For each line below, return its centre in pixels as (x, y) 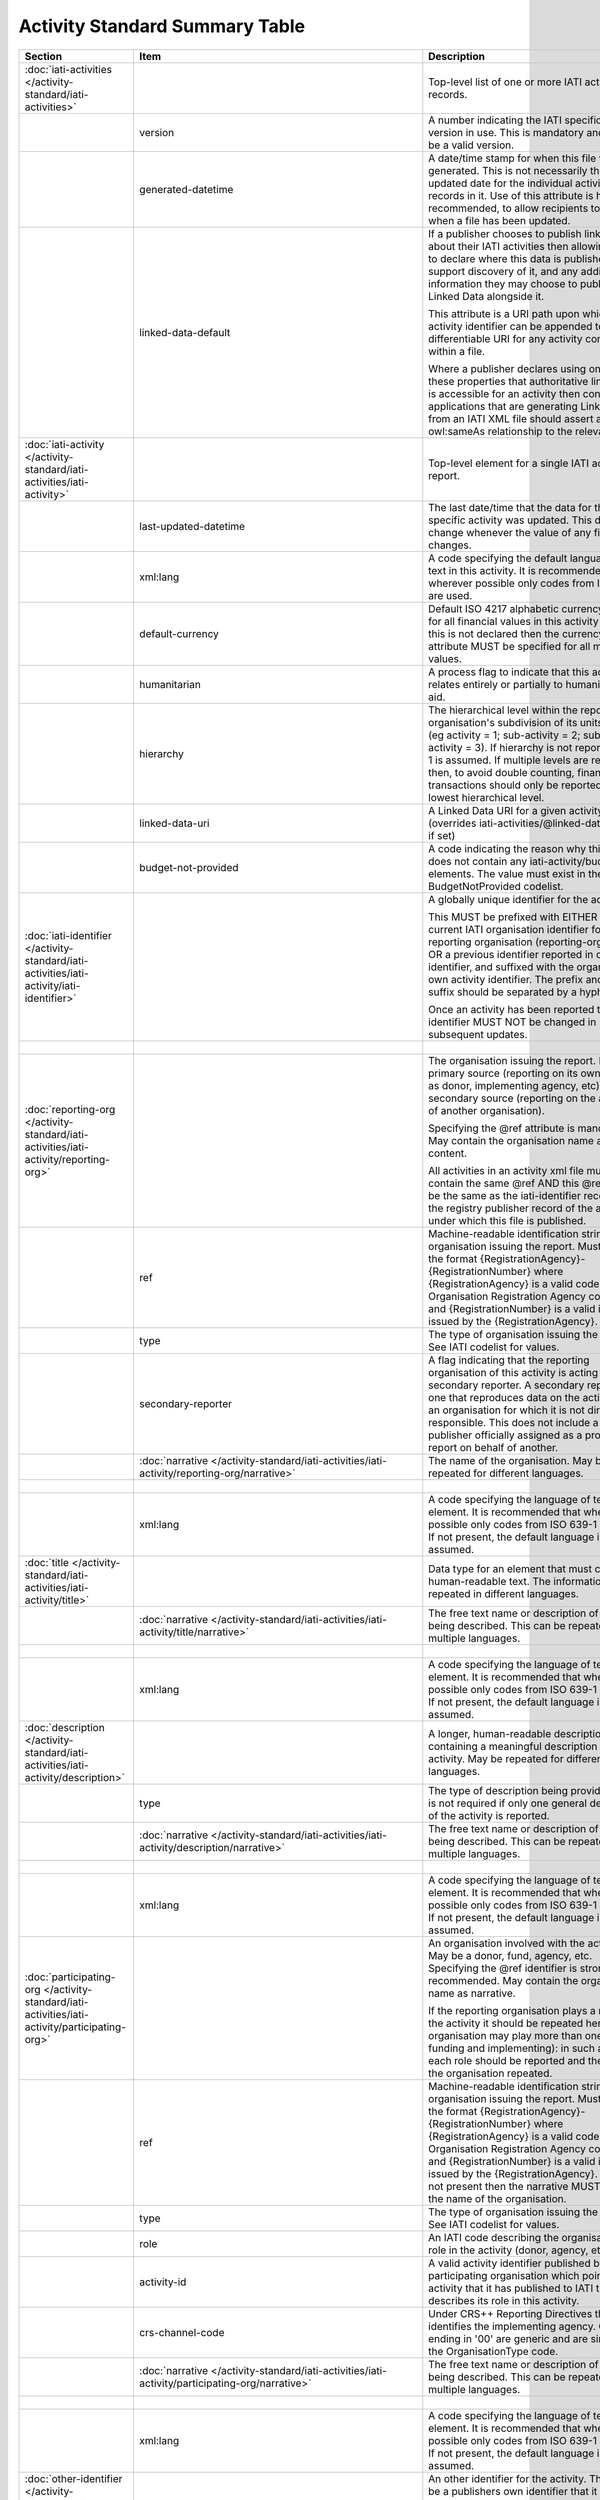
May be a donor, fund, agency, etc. (510, 1955)
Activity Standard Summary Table (161, 26)
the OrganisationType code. (493, 2351)
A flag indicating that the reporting (509, 1360)
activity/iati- (52, 985)
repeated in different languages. (503, 1593)
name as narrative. (472, 1993)
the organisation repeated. (490, 2073)
